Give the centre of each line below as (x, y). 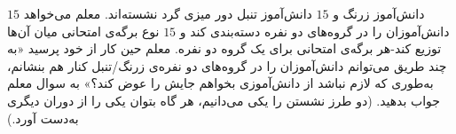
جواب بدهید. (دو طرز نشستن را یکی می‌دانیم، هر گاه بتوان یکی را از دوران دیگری (224, 100)
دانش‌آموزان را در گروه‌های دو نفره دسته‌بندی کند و (314, 31)
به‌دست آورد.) (43, 118)
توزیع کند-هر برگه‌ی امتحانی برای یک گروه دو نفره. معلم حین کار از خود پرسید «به (224, 48)
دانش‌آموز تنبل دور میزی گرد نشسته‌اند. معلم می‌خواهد (168, 13)
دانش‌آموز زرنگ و (379, 13)
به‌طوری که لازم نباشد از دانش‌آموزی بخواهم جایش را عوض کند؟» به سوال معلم (220, 83)
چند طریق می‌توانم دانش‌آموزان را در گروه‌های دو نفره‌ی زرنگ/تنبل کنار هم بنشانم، (227, 65)
